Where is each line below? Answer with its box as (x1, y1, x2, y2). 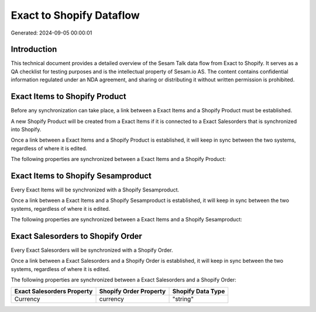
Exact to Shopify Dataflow (11, 9, 140, 22)
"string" (172, 294, 194, 303)
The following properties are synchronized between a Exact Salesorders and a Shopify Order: (11, 276, 236, 283)
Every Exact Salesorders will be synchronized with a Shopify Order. (11, 246, 173, 254)
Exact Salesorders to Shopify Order (11, 231, 143, 241)
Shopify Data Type (172, 287, 225, 295)
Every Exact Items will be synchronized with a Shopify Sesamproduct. (11, 186, 180, 193)
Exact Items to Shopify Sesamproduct (11, 170, 152, 181)
